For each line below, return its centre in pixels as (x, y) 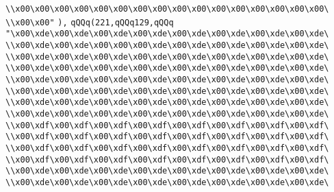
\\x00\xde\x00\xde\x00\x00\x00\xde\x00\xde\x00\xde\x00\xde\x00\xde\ (167, 45)
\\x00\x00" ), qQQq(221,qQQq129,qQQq (90, 22)
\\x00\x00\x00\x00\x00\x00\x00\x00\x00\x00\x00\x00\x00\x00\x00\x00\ (167, 9)
